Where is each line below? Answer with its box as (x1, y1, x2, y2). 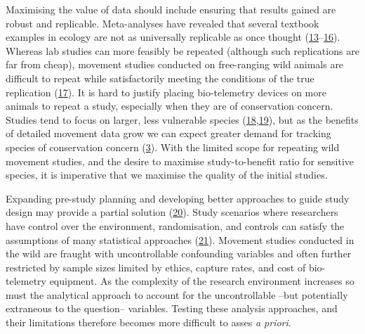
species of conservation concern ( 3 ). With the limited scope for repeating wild (6, 139, 340, 154)
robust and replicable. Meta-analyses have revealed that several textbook (6, 15, 319, 30)
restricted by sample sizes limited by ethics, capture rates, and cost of (6, 259, 306, 274)
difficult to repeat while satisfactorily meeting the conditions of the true (6, 70, 314, 85)
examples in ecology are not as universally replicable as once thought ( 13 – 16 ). (6, 30, 340, 44)
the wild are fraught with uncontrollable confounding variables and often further (6, 246, 352, 261)
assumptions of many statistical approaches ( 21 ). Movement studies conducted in (6, 232, 354, 247)
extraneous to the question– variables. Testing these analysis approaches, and (6, 301, 338, 316)
